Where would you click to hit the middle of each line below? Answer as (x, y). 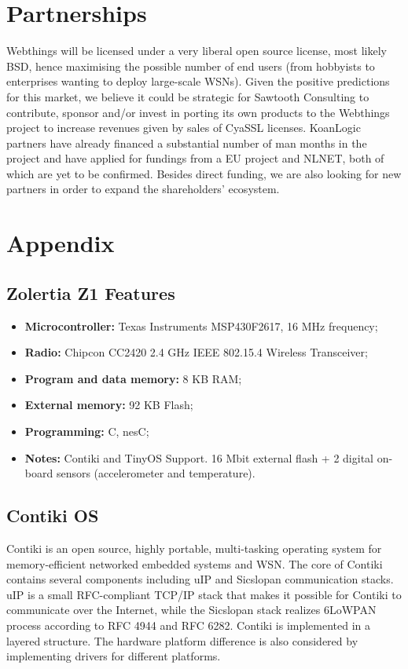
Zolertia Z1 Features (91, 292)
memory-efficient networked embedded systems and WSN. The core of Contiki (195, 563)
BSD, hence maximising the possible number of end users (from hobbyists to (191, 66)
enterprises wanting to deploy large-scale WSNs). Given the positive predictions (198, 81)
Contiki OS (53, 515)
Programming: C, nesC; (87, 431)
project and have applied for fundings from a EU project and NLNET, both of (195, 158)
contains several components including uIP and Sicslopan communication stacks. (200, 579)
